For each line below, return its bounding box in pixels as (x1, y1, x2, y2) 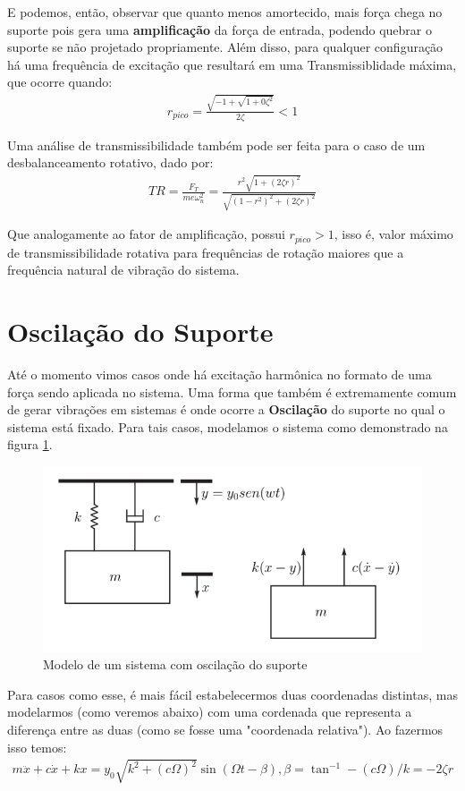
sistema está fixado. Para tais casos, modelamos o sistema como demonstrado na (7, 417, 448, 436)
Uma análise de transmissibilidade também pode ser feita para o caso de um (7, 135, 426, 154)
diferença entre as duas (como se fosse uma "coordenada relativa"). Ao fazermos (7, 719, 444, 738)
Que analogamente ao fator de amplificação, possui (7, 225, 285, 243)
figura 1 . (7, 435, 53, 454)
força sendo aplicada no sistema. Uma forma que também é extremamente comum (7, 382, 457, 401)
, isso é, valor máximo (334, 225, 453, 243)
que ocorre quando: (7, 72, 113, 91)
